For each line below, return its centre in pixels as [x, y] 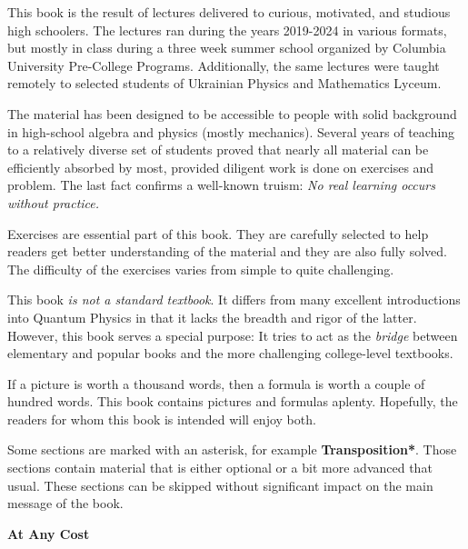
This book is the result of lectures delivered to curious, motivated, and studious [229, 12]
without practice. [54, 202]
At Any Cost [49, 533]
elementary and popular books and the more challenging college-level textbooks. [230, 353]
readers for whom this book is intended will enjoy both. [162, 419]
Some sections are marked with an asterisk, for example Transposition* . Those [232, 449]
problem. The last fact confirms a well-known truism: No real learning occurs [221, 185]
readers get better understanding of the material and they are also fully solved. [227, 251]
